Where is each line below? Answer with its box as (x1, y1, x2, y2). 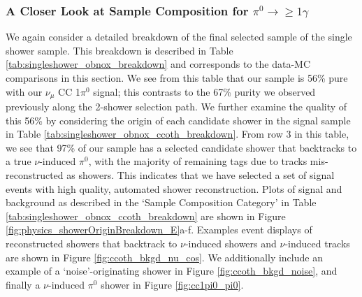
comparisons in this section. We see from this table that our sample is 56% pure (6, 71, 348, 85)
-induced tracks (284, 236, 350, 250)
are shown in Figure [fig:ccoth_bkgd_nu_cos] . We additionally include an (6, 249, 323, 264)
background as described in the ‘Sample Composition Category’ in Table (6, 195, 317, 210)
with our (6, 84, 43, 99)
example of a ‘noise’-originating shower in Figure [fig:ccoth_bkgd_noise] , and (6, 263, 338, 278)
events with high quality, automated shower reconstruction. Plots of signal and (6, 181, 342, 196)
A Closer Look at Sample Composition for (6, 1, 249, 19)
